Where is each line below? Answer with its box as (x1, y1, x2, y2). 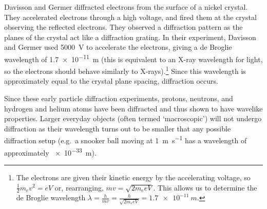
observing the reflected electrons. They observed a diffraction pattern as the (4, 22, 243, 32)
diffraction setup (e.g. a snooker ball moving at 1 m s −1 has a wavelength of (4, 134, 247, 146)
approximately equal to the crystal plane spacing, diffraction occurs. (4, 75, 218, 86)
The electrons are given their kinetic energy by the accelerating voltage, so (16, 172, 251, 182)
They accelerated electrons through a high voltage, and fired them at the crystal (4, 11, 257, 22)
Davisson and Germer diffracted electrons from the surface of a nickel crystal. (4, 2, 248, 12)
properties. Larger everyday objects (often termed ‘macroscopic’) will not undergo (4, 113, 262, 124)
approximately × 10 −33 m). (4, 145, 97, 158)
